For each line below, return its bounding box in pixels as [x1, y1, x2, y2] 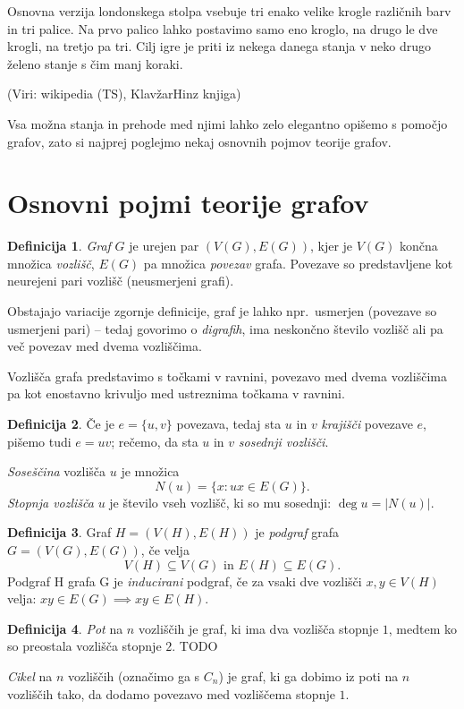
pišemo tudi [7, 431, 72, 450]
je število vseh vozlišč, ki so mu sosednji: [109, 492, 332, 511]
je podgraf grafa [255, 523, 339, 542]
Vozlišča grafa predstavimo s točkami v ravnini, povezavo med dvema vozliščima [7, 366, 447, 385]
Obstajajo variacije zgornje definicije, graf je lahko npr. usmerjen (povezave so [7, 302, 437, 320]
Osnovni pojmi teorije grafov [7, 184, 369, 221]
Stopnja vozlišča [7, 492, 94, 511]
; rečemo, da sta [111, 431, 198, 450]
